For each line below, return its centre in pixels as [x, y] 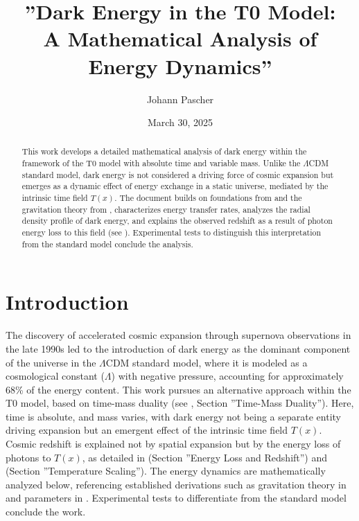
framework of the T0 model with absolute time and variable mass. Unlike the [161, 163]
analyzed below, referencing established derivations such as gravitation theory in [176, 484]
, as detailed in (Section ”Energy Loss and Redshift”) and [205, 457]
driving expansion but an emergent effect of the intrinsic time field [147, 430]
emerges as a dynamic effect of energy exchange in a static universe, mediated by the [175, 186]
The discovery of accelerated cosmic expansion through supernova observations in [178, 335]
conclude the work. [46, 512]
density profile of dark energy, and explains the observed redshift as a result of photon [177, 221]
